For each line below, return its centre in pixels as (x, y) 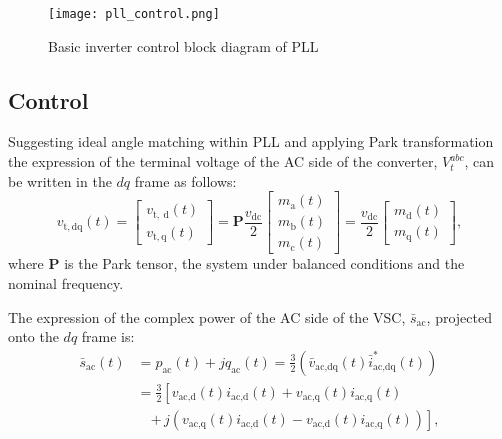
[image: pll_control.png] (134, 14)
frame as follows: (185, 180)
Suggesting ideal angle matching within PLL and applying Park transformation (251, 141)
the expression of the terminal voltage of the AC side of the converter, (223, 161)
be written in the (60, 180)
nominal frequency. (66, 282)
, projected (459, 316)
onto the (33, 336)
